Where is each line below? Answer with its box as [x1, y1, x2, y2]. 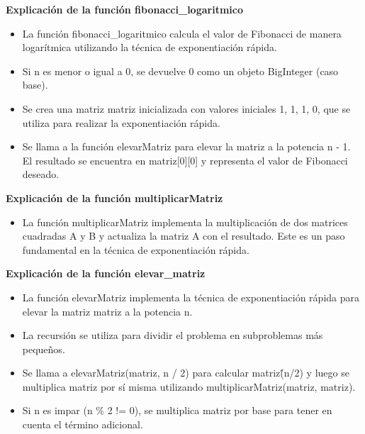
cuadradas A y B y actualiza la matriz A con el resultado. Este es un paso [22, 228, 345, 243]
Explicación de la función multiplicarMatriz [6, 190, 223, 205]
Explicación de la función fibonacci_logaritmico [6, 2, 243, 16]
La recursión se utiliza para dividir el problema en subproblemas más [22, 328, 323, 343]
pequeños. [22, 341, 65, 356]
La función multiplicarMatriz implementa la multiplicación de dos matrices [22, 214, 348, 229]
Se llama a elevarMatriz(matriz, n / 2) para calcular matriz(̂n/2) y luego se [22, 365, 349, 380]
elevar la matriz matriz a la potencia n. [22, 304, 193, 318]
